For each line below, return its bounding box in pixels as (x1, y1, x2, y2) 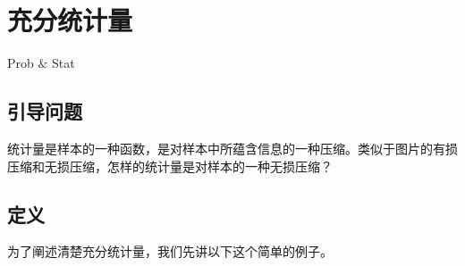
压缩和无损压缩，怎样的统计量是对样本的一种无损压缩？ (7, 156, 333, 175)
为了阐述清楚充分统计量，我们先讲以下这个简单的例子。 (7, 242, 333, 261)
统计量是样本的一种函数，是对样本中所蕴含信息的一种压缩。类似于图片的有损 (7, 138, 458, 157)
